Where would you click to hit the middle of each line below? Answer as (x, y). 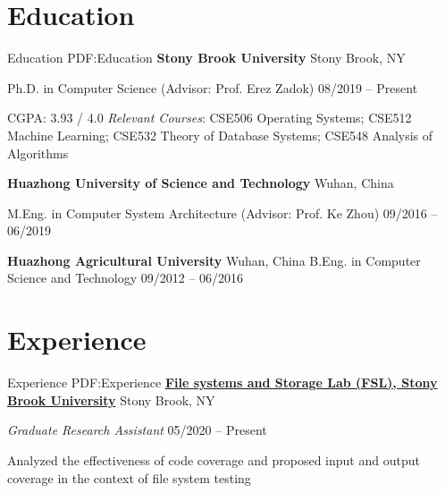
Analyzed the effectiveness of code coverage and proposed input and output (214, 459)
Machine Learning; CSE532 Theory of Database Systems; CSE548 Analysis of (220, 135)
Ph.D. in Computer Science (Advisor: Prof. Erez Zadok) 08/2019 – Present (213, 87)
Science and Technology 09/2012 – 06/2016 (126, 278)
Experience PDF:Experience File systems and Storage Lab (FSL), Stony (222, 382)
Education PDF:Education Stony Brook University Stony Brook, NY (206, 58)
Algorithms (38, 153)
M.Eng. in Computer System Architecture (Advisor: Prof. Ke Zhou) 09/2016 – (222, 212)
